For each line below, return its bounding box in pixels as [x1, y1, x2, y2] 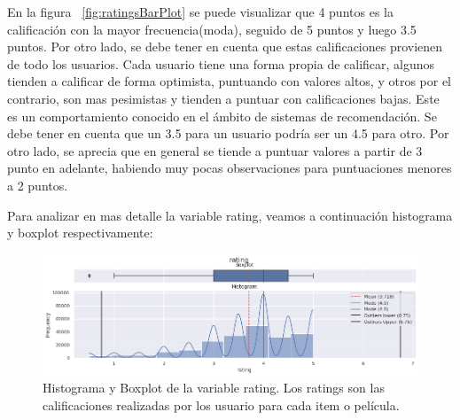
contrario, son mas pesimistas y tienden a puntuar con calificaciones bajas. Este [7, 89, 440, 107]
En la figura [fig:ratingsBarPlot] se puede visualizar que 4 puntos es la [7, 3, 394, 20]
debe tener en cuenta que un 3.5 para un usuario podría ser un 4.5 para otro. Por [7, 124, 449, 143]
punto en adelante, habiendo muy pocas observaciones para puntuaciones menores [7, 159, 452, 177]
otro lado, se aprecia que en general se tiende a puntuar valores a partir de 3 [7, 141, 423, 159]
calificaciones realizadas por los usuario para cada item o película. [43, 395, 400, 414]
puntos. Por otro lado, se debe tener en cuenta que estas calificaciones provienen [7, 37, 443, 56]
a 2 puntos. [7, 175, 68, 194]
